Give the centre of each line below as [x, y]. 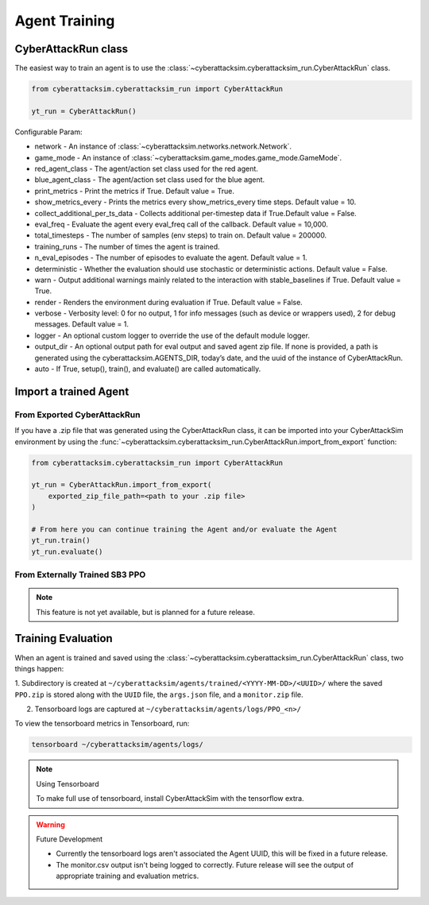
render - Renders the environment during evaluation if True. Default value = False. [169, 302]
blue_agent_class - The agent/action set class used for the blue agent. [150, 180]
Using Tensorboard [68, 783]
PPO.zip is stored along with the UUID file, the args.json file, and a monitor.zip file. [159, 694]
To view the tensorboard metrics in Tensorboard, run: [102, 724]
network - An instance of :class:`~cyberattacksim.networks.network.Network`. [163, 146]
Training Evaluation [64, 638]
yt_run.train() [61, 541]
